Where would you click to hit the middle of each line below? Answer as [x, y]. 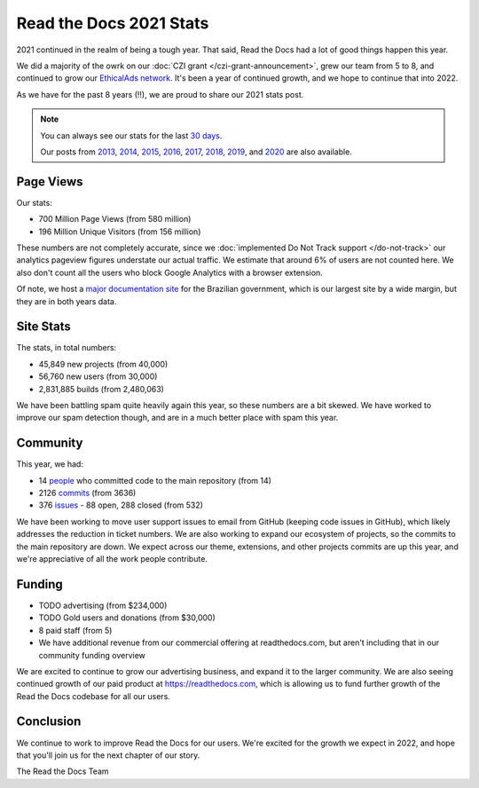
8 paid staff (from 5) [75, 630]
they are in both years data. [67, 301]
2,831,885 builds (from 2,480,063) [101, 389]
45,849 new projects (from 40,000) [103, 364]
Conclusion [49, 722]
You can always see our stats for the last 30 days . [131, 135]
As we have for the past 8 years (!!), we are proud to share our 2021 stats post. [160, 94]
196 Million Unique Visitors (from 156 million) [120, 232]
